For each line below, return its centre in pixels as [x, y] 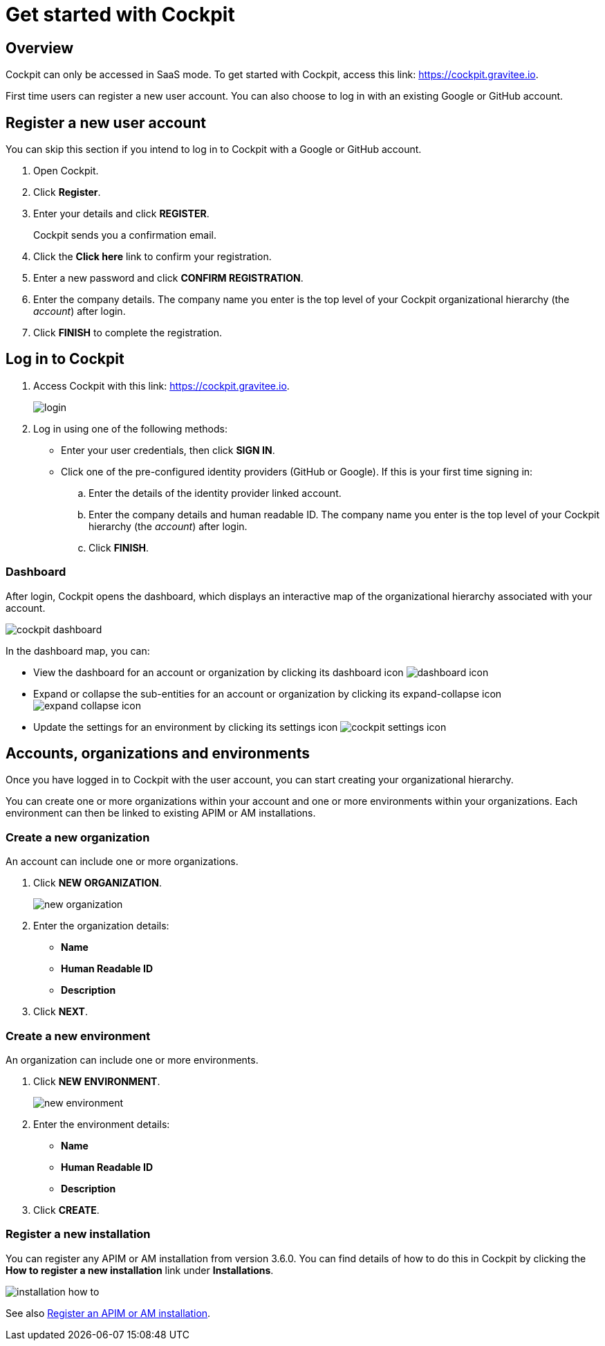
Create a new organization [78, 837]
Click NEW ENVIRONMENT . [97, 1081]
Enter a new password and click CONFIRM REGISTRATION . [168, 278]
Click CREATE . [66, 1210]
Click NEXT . [60, 1012]
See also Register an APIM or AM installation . [108, 1313]
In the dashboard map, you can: [78, 651]
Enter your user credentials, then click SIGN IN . [168, 450]
